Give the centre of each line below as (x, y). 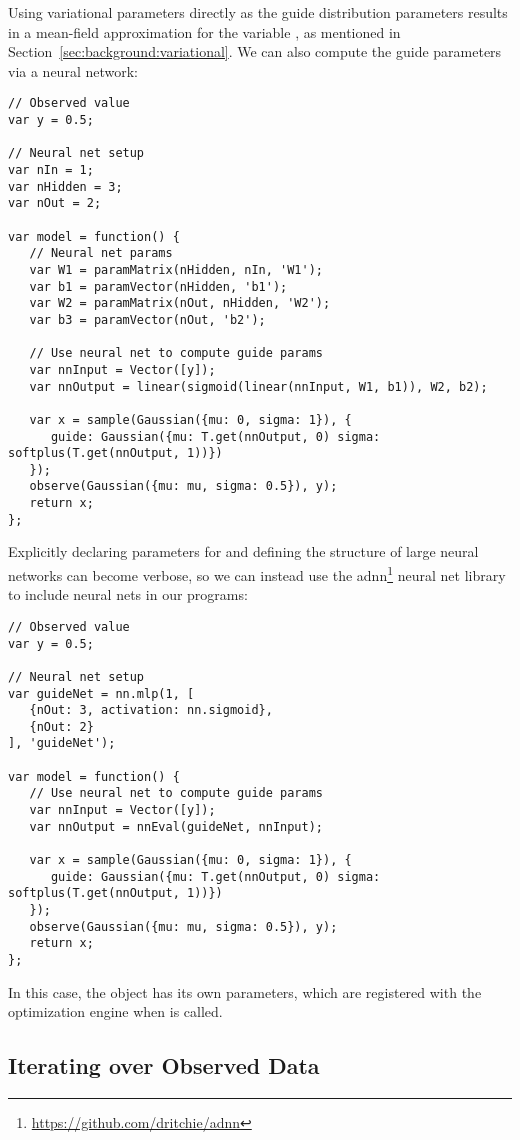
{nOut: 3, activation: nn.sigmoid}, (151, 710)
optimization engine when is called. (115, 1011)
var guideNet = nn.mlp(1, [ (101, 693)
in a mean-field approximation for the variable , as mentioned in (204, 31)
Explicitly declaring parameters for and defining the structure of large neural (243, 551)
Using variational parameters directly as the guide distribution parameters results (258, 12)
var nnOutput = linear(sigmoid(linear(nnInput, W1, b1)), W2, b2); (258, 386)
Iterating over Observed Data (164, 1065)
